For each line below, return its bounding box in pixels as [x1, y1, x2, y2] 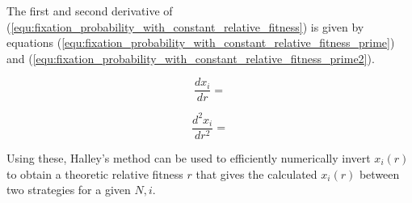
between [359, 165, 400, 182]
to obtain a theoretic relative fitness [6, 165, 183, 182]
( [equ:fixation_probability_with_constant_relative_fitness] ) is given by [6, 18, 364, 35]
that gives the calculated [195, 165, 317, 182]
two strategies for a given [6, 181, 131, 198]
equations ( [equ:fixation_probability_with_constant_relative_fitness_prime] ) [6, 34, 395, 51]
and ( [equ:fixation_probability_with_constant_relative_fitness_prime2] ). [6, 49, 375, 66]
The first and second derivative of [6, 2, 173, 19]
